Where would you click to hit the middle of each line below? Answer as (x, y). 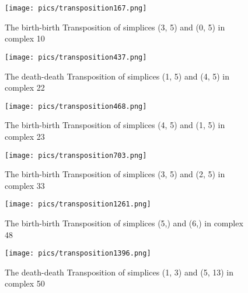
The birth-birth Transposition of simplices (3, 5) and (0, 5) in (115, 27)
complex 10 (25, 38)
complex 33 (25, 185)
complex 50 (25, 283)
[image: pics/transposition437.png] (76, 57)
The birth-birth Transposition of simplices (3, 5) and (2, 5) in (115, 174)
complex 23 (25, 136)
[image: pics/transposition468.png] (76, 106)
